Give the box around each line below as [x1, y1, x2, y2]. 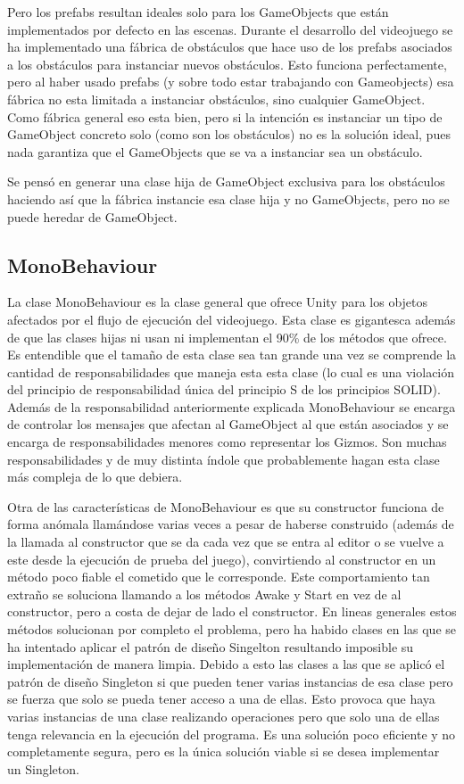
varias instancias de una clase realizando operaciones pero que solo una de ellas [7, 706, 440, 725]
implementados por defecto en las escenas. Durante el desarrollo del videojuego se [7, 20, 453, 38]
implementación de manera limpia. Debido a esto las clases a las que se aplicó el [7, 655, 445, 673]
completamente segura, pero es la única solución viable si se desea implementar [7, 742, 440, 761]
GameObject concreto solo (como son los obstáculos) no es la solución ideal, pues [7, 125, 451, 144]
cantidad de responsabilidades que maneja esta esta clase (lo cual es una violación [7, 362, 455, 381]
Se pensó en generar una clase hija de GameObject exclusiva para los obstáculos [7, 172, 445, 191]
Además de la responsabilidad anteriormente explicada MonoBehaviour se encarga [7, 397, 456, 416]
